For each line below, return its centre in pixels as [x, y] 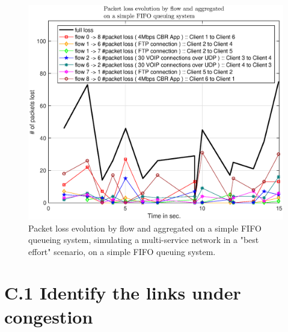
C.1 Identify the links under [123, 293]
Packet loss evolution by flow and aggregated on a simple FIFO [145, 228]
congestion [49, 316]
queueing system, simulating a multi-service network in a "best [144, 240]
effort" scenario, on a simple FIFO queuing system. [122, 251]
